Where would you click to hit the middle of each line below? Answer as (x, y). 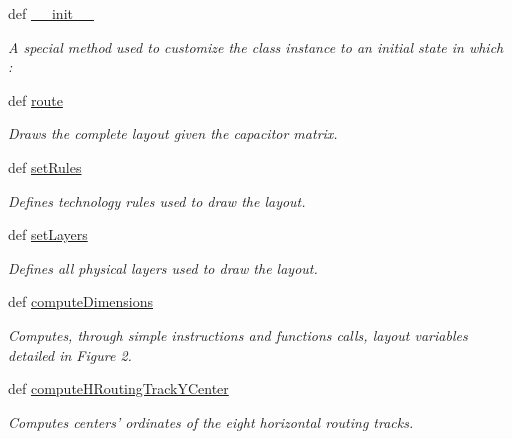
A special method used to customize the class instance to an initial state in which (256, 46)
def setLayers (48, 234)
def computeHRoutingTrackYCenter (118, 388)
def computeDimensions (81, 301)
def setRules (45, 166)
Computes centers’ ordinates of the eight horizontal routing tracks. (211, 421)
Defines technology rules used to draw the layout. (157, 200)
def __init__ (51, 13)
